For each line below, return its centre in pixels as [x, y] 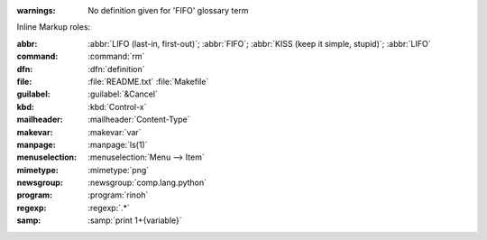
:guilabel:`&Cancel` [123, 94]
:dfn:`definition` [116, 69]
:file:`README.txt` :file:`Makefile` [148, 81]
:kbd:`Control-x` [117, 106]
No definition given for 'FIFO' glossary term [168, 10]
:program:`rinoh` [118, 195]
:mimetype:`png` [119, 170]
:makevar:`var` [115, 132]
